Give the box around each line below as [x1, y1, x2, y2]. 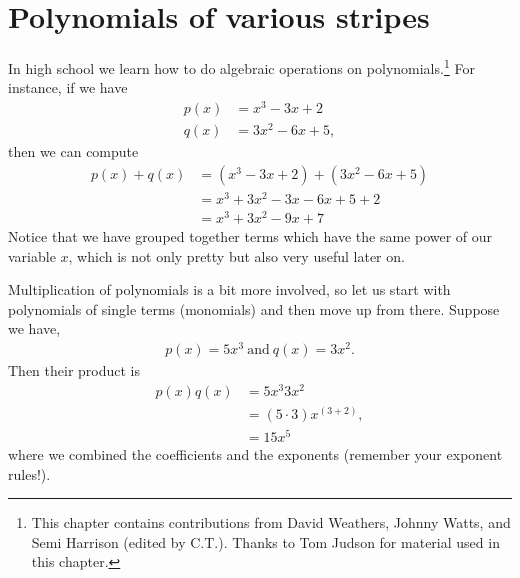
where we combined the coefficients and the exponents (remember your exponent [8, 443, 503, 464]
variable [8, 245, 56, 266]
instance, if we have [8, 77, 128, 98]
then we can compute [8, 141, 139, 162]
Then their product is [8, 360, 141, 381]
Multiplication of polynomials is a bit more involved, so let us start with [8, 279, 451, 300]
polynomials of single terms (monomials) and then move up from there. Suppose [8, 298, 500, 319]
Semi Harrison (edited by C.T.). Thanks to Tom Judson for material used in [31, 531, 500, 552]
